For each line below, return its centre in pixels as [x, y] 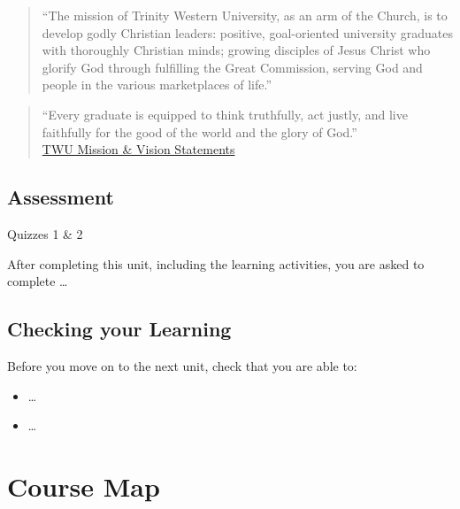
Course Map [84, 486]
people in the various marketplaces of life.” [157, 85]
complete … [38, 281]
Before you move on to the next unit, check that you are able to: [182, 365]
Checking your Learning [119, 329]
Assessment [61, 197]
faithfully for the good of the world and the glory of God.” [199, 131]
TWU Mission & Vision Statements [138, 149]
